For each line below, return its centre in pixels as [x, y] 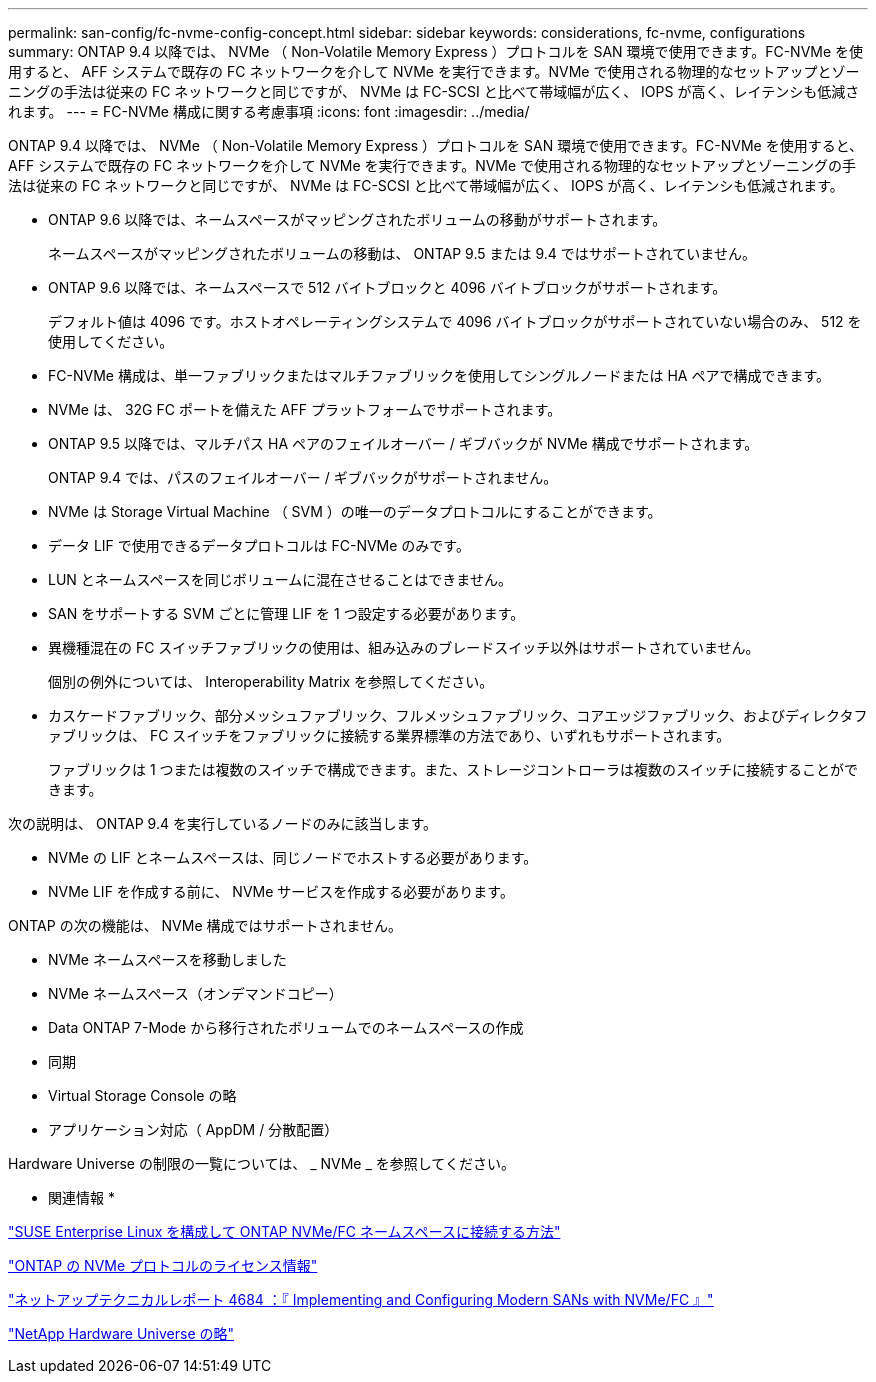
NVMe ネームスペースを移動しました [167, 959]
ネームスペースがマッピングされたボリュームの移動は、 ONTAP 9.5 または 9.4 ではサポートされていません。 [402, 253]
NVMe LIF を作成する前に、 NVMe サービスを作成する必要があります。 [281, 891]
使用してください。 [111, 341]
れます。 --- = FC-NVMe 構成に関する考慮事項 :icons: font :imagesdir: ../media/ [269, 111]
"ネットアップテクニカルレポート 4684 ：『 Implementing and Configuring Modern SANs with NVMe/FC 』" [361, 1299]
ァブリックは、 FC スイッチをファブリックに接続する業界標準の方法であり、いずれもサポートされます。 [389, 735]
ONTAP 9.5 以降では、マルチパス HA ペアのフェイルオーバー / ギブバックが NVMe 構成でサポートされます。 [403, 443]
